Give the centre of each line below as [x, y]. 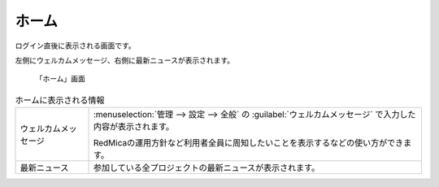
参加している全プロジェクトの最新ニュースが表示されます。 [206, 168]
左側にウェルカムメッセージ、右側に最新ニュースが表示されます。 [125, 60]
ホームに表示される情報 [60, 100]
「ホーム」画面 [60, 79]
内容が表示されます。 [134, 127]
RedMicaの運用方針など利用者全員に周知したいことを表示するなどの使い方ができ [248, 143]
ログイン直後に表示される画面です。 [75, 46]
